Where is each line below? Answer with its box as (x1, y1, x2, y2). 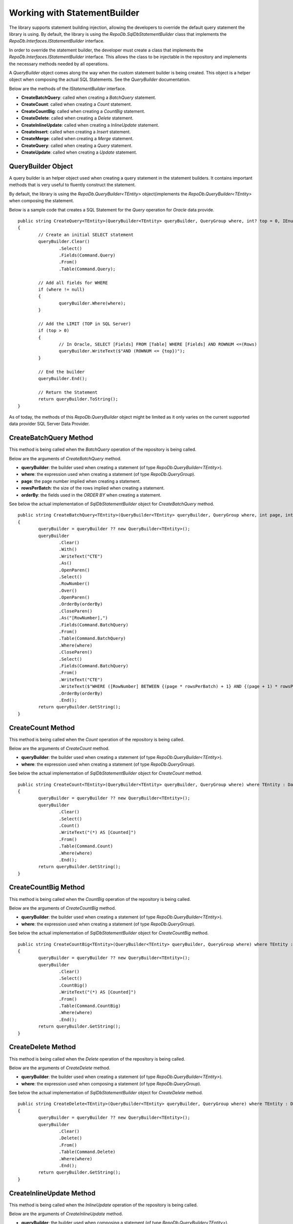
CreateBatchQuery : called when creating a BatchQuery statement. (21, 94, 156, 100)
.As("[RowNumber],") (59, 615, 108, 621)
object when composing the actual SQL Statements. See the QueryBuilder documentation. (9, 76, 190, 83)
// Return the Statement (38, 389, 98, 395)
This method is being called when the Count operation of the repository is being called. (9, 736, 185, 742)
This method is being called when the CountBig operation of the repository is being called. (9, 896, 191, 902)
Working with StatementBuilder (9, 7, 140, 18)
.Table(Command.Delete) (59, 1149, 116, 1155)
